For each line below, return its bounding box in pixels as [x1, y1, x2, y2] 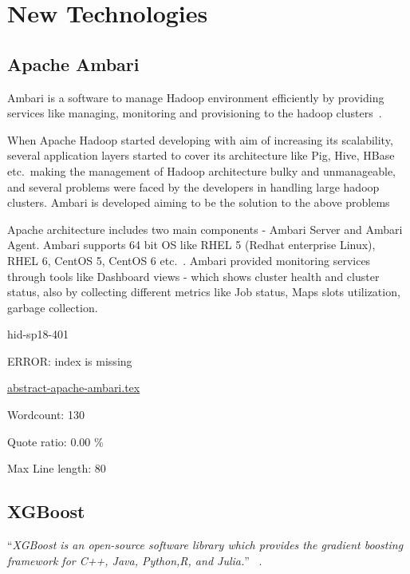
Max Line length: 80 [7, 460, 106, 477]
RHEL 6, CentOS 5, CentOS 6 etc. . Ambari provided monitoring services [7, 251, 371, 268]
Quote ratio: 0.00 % [7, 433, 104, 449]
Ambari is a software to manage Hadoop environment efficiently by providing [7, 89, 384, 105]
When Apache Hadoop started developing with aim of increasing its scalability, [7, 131, 393, 148]
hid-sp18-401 [7, 326, 69, 342]
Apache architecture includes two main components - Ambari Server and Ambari [7, 220, 403, 237]
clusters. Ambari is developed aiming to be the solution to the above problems [7, 194, 390, 211]
